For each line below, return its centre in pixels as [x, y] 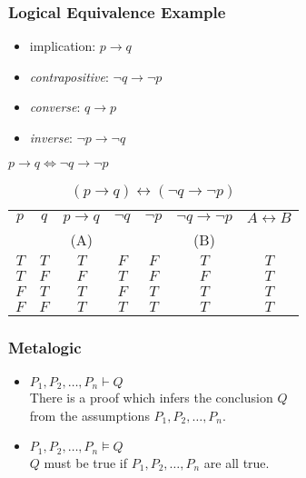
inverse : [51, 137]
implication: [63, 46]
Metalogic [45, 347]
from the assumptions [89, 415]
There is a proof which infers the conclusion [151, 398]
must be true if [86, 462]
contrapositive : [69, 76]
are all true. [237, 462]
